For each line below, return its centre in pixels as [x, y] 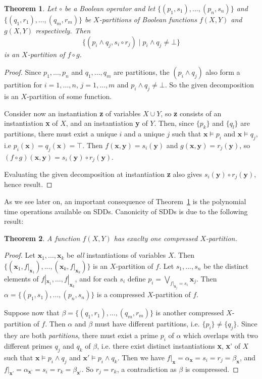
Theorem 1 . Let [31, 8]
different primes [28, 345]
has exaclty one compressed [156, 238]
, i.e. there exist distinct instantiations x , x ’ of [169, 345]
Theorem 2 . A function [42, 238]
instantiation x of [31, 123]
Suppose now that [32, 313]
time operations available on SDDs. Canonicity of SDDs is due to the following [126, 211]
